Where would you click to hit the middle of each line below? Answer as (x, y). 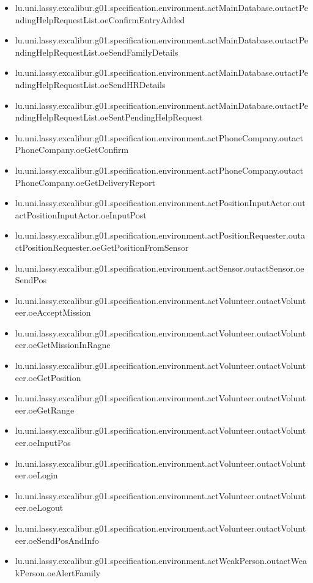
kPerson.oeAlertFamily (58, 572)
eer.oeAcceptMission (53, 312)
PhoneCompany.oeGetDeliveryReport (85, 182)
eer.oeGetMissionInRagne (63, 345)
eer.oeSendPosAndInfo (57, 540)
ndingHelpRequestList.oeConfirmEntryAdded (100, 19)
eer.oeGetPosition (48, 377)
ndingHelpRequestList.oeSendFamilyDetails (97, 52)
